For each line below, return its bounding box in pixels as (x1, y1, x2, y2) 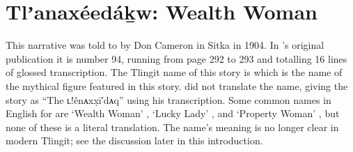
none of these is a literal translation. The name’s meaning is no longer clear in (6, 119, 339, 134)
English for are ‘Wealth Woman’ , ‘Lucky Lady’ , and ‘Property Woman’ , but (6, 106, 340, 121)
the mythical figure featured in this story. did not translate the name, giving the (6, 78, 348, 93)
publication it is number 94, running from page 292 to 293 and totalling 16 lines (6, 51, 347, 66)
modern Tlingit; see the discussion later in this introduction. (6, 133, 263, 148)
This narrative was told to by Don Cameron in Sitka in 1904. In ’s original (6, 38, 324, 52)
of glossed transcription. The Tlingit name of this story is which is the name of (6, 65, 343, 79)
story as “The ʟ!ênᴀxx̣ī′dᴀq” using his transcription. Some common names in (6, 92, 331, 107)
